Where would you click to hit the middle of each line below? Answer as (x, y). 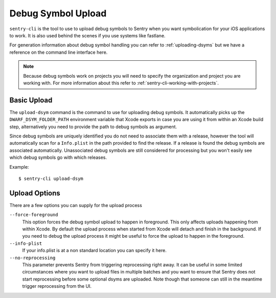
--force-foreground (34, 215)
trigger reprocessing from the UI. (57, 286)
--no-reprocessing (32, 258)
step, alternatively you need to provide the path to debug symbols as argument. (93, 127)
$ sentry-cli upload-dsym (51, 178)
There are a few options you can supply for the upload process (76, 205)
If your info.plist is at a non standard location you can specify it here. (95, 250)
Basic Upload (31, 100)
